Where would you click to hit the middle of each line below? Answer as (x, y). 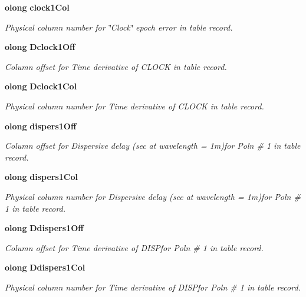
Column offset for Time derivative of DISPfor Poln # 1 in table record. (134, 247)
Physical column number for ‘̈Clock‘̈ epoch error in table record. (119, 27)
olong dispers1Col (41, 177)
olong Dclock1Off (40, 47)
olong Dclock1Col (41, 86)
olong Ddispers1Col (45, 267)
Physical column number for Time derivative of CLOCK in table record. (134, 106)
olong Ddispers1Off (44, 228)
